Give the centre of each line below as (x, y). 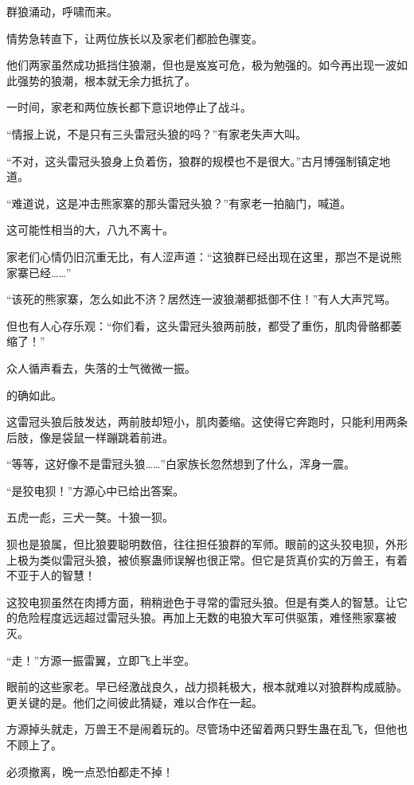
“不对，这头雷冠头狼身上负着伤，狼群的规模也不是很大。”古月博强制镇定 (193, 160)
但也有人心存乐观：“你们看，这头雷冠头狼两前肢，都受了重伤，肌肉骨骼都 (199, 325)
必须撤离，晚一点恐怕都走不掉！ (90, 771)
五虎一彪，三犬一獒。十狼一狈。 (90, 517)
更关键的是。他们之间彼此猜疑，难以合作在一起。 (135, 702)
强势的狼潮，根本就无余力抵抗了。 (106, 80)
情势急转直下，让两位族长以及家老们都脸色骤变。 (135, 38)
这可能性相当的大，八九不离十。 (90, 230)
